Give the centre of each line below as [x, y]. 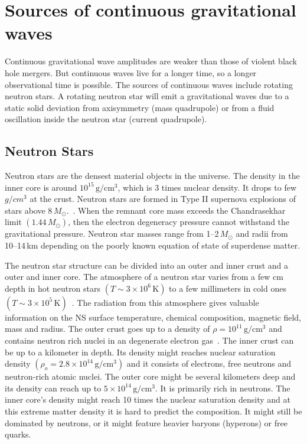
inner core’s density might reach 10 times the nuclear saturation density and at [148, 399]
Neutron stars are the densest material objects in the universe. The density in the [152, 176]
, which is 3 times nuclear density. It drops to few [207, 187]
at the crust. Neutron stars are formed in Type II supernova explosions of [163, 199]
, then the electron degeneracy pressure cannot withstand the [179, 222]
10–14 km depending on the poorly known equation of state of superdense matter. [153, 245]
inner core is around [41, 187]
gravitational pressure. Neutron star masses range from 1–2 [112, 234]
